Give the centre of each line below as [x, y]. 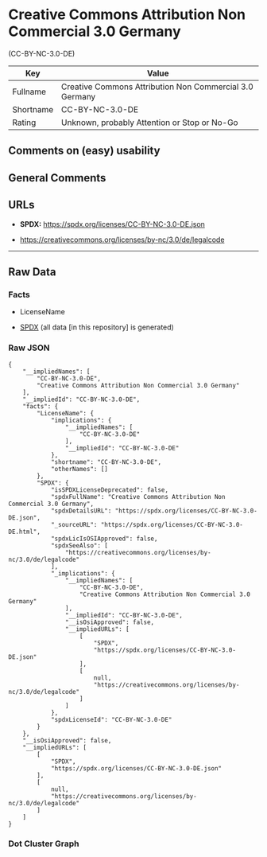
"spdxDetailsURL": [81, 511]
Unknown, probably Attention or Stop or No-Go [149, 123]
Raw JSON [29, 348]
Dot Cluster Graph [44, 843]
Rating [24, 123]
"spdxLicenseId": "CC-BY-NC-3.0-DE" [111, 719]
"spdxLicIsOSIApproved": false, [104, 539]
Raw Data [33, 272]
